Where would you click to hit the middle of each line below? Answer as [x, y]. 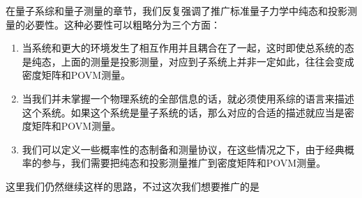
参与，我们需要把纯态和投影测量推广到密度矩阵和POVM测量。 [184, 163]
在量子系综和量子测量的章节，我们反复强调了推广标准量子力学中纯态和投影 [176, 10]
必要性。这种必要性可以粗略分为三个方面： [122, 24]
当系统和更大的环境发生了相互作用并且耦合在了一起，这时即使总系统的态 [188, 48]
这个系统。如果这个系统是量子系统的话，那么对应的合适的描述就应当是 [183, 112]
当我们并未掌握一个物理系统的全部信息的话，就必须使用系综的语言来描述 [188, 98]
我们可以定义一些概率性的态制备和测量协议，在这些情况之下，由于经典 [183, 149]
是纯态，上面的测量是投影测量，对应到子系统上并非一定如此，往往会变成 [188, 61]
